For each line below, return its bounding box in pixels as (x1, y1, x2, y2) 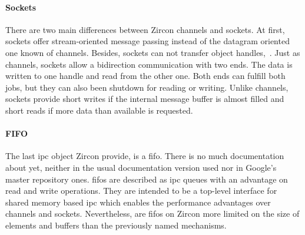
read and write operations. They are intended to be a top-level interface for (5, 184, 277, 197)
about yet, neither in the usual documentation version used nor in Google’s (5, 161, 277, 173)
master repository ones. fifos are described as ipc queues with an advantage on (5, 173, 288, 185)
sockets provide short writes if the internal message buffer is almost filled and (5, 92, 284, 105)
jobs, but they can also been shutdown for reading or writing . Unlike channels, (5, 81, 289, 93)
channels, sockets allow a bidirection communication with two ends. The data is (5, 58, 293, 70)
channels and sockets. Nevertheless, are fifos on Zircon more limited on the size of (5, 207, 300, 220)
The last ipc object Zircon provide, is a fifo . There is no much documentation (5, 150, 284, 162)
